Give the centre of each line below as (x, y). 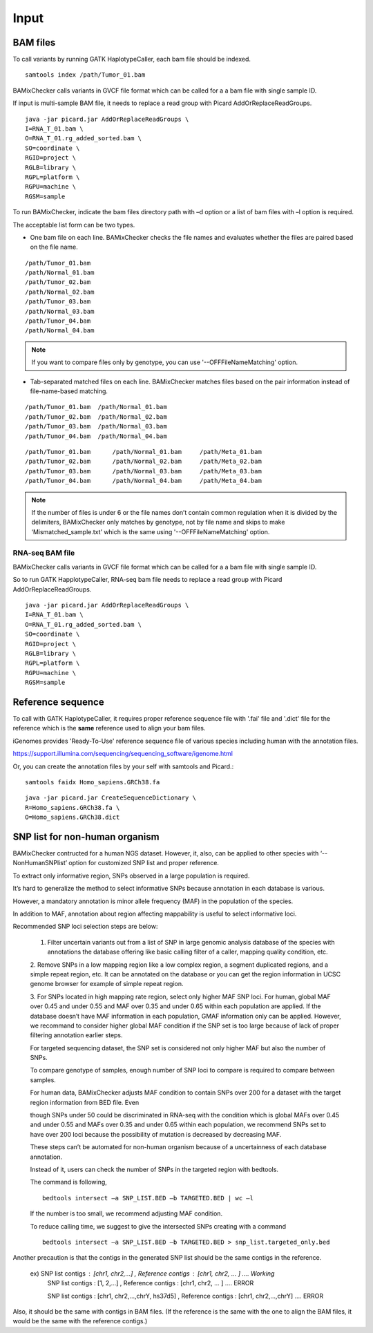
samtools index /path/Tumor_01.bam (85, 75)
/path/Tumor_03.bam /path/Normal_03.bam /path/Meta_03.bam (143, 471)
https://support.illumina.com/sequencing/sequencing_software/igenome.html (123, 754)
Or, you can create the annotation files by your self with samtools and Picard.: (123, 766)
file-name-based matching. (69, 391)
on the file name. (54, 247)
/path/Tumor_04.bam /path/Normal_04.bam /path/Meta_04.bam (143, 481)
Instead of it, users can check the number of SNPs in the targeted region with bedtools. (154, 1169)
